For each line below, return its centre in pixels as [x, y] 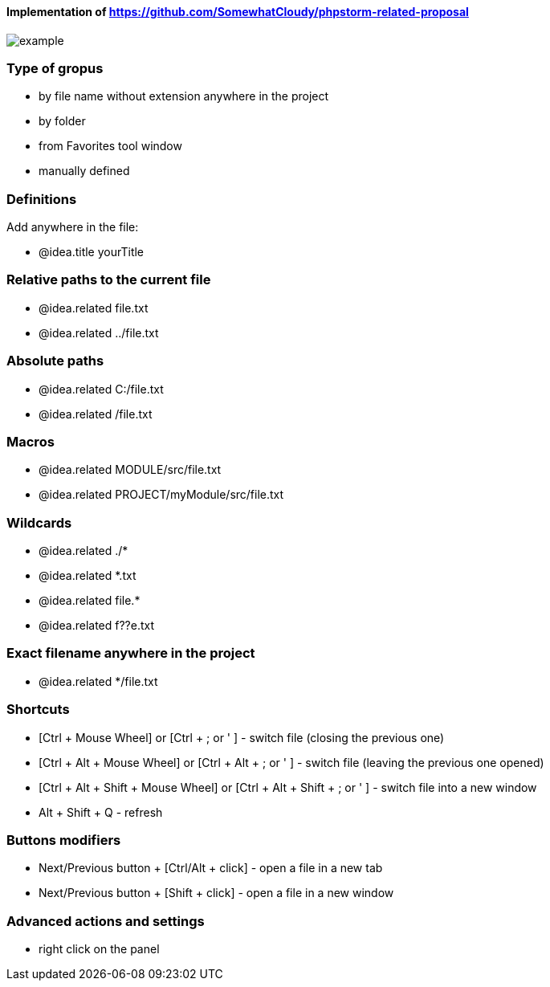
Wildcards [39, 522]
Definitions [42, 199]
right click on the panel [99, 949]
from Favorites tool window [110, 146]
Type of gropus [55, 68]
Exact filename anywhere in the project [131, 653]
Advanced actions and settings [106, 921]
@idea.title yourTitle [92, 252]
